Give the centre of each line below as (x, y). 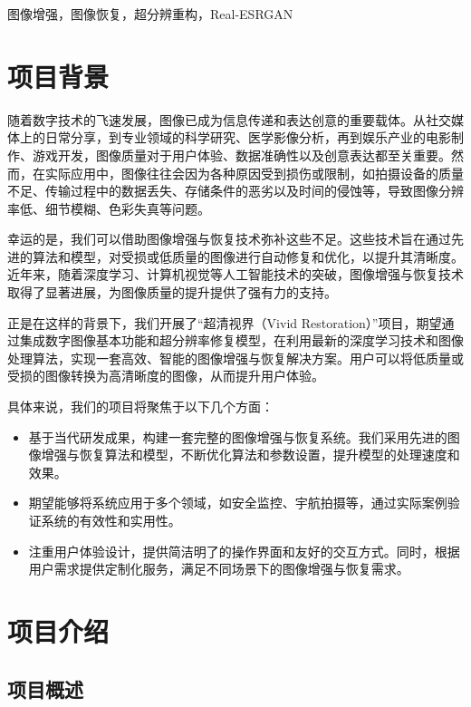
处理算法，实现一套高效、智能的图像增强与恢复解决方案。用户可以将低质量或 (235, 358)
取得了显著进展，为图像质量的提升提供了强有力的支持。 (172, 292)
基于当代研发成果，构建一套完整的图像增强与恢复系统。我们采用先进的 (238, 436)
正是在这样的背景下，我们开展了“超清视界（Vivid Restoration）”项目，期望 (225, 322)
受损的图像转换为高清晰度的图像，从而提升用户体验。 (166, 376)
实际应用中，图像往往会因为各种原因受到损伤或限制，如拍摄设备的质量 (254, 173)
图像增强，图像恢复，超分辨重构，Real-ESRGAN (150, 14)
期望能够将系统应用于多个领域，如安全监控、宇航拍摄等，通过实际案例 (238, 503)
